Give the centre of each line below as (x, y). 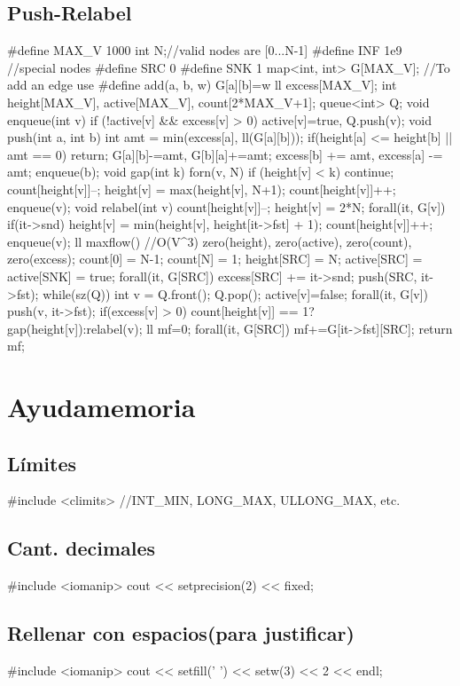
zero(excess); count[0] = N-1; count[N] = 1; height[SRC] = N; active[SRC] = (215, 259)
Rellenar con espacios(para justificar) (181, 633)
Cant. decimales (82, 548)
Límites (42, 463)
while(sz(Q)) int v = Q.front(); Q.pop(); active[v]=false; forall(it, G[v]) (235, 293)
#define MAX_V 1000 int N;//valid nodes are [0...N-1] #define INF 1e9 (205, 50)
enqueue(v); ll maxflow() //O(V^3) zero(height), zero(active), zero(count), (210, 241)
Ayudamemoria (101, 407)
